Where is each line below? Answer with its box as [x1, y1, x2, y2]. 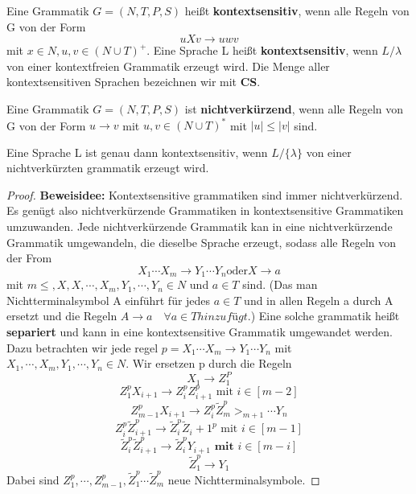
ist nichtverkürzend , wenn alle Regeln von [184, 100, 404, 117]
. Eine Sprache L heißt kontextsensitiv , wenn [146, 42, 378, 59]
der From [6, 249, 52, 266]
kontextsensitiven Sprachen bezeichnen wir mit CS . [6, 73, 261, 90]
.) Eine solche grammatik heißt [247, 307, 400, 324]
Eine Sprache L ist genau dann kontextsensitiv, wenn [6, 143, 268, 160]
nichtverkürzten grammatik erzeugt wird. [6, 159, 209, 176]
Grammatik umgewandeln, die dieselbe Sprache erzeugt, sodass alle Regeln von [6, 233, 397, 250]
